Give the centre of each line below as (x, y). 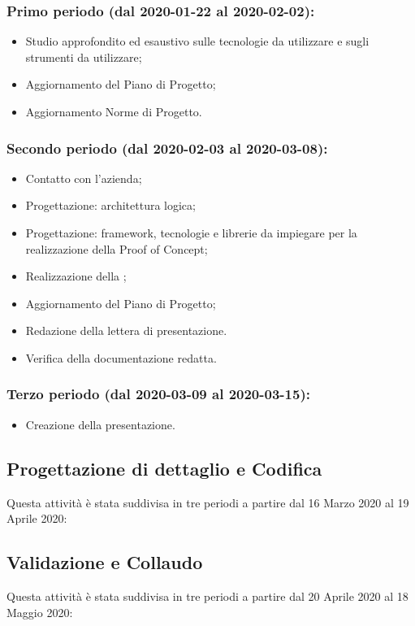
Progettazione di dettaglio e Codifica (164, 468)
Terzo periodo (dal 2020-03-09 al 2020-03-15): (158, 394)
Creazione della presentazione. (100, 424)
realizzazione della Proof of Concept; (117, 248)
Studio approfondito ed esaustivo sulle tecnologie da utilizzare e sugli (197, 41)
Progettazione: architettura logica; (110, 205)
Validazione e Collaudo (105, 562)
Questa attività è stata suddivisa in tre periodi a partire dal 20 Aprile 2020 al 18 (207, 596)
